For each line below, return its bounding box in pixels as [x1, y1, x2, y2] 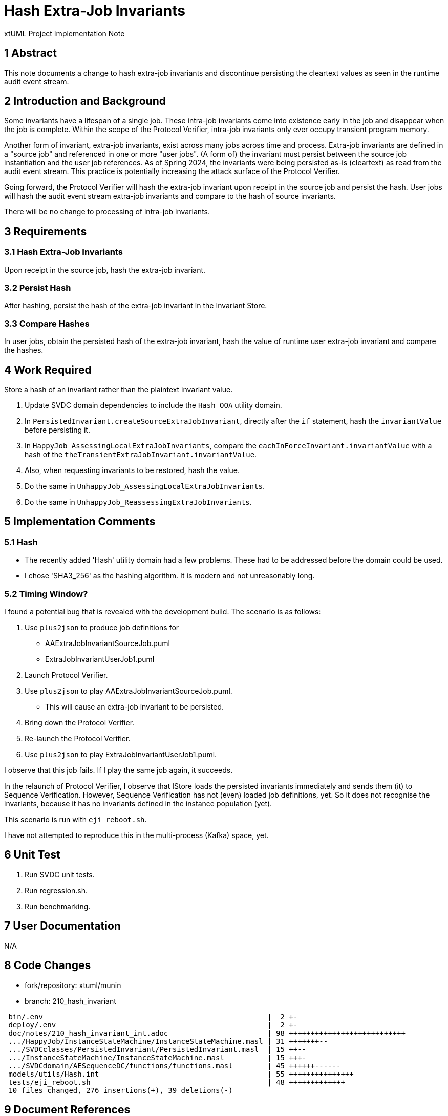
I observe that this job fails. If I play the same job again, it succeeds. [4, 765, 233, 775]
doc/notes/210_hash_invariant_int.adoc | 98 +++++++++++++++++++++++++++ [8, 1028, 406, 1037]
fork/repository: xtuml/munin [25, 980, 121, 990]
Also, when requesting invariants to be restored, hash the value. [25, 466, 240, 475]
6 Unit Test [4, 848, 60, 862]
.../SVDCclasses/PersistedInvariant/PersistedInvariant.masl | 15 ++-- [8, 1045, 307, 1054]
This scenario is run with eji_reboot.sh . [4, 814, 147, 824]
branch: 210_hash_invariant [25, 996, 116, 1005]
